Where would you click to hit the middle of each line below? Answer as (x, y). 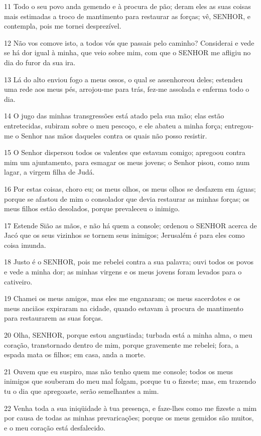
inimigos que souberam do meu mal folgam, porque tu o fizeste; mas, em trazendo (130, 381)
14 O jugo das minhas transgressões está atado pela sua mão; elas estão (114, 116)
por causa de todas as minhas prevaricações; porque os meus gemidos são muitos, (129, 418)
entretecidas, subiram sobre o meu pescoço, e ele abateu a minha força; (113, 125)
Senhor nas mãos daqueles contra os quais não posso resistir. (114, 135)
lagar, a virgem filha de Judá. (49, 172)
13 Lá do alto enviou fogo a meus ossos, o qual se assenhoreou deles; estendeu (123, 79)
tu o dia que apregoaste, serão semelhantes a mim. (82, 391)
